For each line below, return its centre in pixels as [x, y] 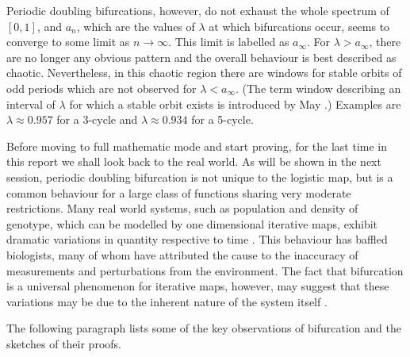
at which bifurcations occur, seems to [299, 26]
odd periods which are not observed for [102, 88]
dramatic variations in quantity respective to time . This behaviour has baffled [197, 239]
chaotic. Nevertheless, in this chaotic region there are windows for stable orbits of [204, 73]
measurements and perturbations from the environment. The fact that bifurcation [205, 270]
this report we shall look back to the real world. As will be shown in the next [194, 161]
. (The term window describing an [318, 88]
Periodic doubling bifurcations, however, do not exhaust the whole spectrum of [198, 10]
